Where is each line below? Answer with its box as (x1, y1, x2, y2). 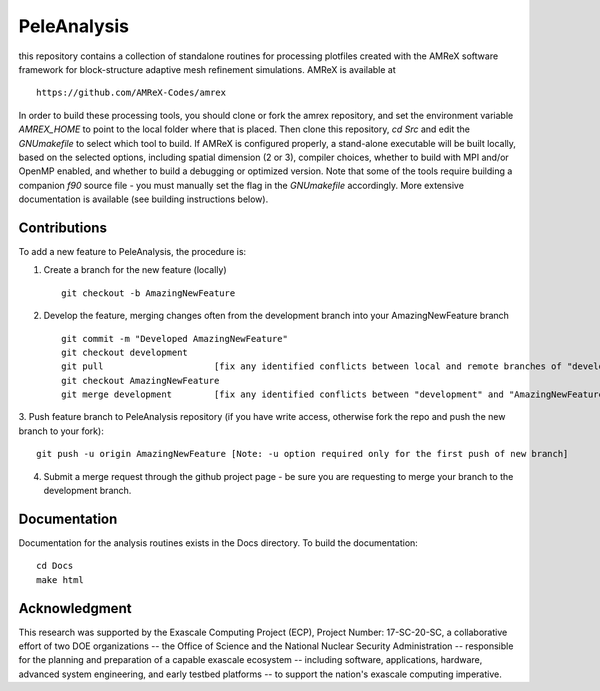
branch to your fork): (18, 425, 104, 437)
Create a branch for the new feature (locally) (43, 264, 227, 276)
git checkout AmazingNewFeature (61, 375, 220, 386)
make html (36, 574, 84, 585)
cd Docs (36, 560, 74, 572)
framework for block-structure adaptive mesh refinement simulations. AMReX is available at (18, 63, 397, 75)
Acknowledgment (18, 600, 132, 617)
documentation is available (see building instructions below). (18, 193, 269, 205)
